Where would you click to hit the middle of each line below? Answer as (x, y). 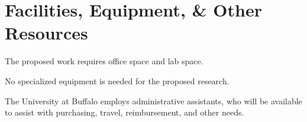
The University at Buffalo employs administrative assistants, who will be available (153, 100)
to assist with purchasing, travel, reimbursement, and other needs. (125, 112)
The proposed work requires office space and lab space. (104, 61)
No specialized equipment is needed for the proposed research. (117, 80)
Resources (46, 33)
